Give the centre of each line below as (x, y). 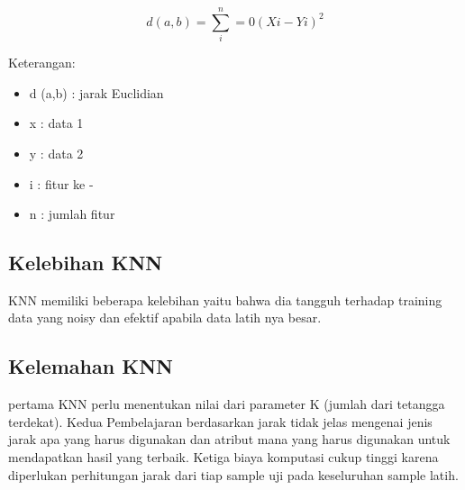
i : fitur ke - (61, 183)
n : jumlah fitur (72, 214)
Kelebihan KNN (86, 263)
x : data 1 (56, 123)
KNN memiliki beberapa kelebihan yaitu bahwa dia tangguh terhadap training (225, 299)
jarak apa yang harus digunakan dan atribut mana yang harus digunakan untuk (229, 439)
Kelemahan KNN (91, 366)
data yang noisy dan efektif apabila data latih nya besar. (165, 318)
